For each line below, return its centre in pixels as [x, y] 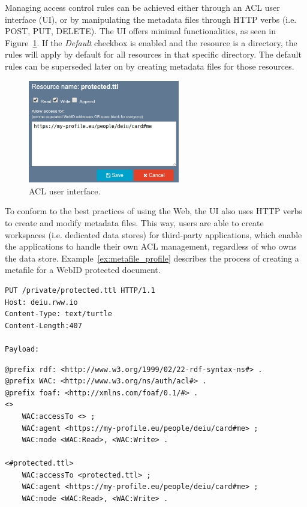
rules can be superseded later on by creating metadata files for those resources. [150, 66]
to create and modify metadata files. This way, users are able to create [134, 223]
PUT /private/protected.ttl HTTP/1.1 [80, 290]
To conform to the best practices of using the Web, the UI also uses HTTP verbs [153, 211]
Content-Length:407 [43, 325]
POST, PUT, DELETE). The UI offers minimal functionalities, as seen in [141, 31]
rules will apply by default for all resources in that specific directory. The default [153, 54]
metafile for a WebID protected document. [83, 270]
